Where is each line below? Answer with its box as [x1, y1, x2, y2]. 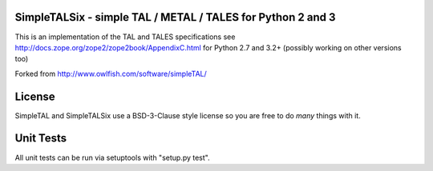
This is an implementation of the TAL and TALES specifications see [14, 32, 236, 42]
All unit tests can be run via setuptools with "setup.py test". [14, 153, 210, 162]
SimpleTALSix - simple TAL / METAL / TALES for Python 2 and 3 [14, 10, 336, 24]
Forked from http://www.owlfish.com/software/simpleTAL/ [14, 69, 208, 78]
